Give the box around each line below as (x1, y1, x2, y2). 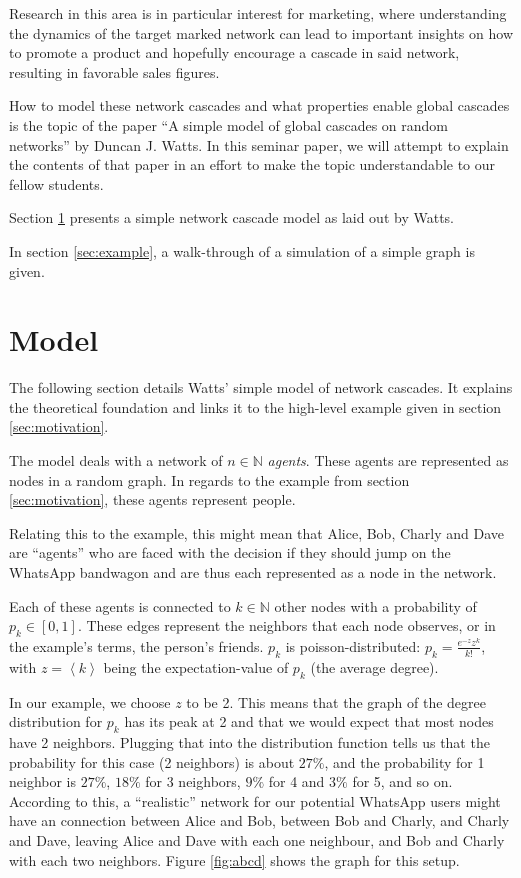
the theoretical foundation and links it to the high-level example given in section (9, 396, 502, 417)
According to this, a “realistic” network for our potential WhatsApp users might (9, 790, 501, 811)
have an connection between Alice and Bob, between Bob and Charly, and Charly (9, 810, 510, 831)
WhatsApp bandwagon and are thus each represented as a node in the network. (9, 562, 497, 582)
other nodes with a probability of (274, 595, 477, 616)
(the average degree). (310, 656, 439, 677)
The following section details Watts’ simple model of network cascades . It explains (9, 377, 513, 398)
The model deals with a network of (9, 450, 223, 471)
